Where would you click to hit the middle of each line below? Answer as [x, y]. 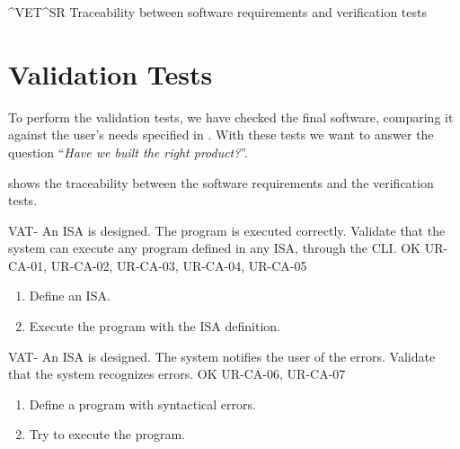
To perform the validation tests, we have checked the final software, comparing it [231, 117]
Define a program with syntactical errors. [142, 404]
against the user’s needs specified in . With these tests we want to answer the [221, 135]
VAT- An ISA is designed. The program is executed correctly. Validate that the [227, 230]
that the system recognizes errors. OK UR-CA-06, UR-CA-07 [177, 374]
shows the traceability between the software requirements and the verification [221, 182]
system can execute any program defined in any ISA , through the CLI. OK [214, 248]
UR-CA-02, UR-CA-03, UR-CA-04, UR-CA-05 [179, 265]
